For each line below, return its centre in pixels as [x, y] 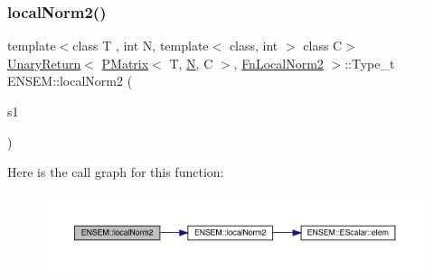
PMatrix [125, 63]
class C [323, 46]
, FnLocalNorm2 [278, 63]
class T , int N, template [141, 46]
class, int [254, 46]
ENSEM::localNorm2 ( [70, 81]
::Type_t [370, 63]
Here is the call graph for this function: [116, 172]
